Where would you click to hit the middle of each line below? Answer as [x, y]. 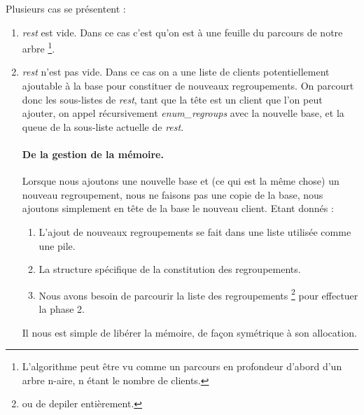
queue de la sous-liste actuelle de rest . [103, 126]
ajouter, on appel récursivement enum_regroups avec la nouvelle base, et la [183, 113]
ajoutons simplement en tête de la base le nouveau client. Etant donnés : [178, 208]
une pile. [57, 245]
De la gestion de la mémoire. [93, 154]
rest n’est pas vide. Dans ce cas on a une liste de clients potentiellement [176, 72]
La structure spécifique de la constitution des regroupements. [170, 269]
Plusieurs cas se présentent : [66, 8]
